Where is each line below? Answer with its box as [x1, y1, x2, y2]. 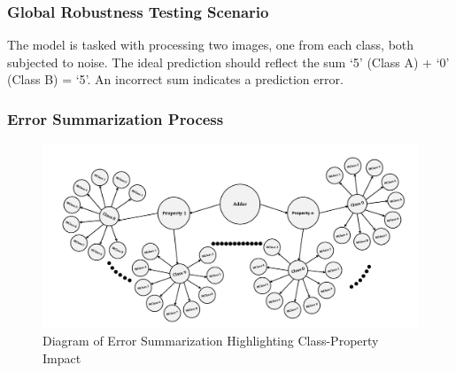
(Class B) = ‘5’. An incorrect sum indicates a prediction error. [7, 70, 344, 89]
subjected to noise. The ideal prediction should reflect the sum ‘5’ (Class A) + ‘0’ [7, 52, 450, 71]
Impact [43, 348, 81, 367]
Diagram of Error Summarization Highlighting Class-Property [43, 331, 379, 350]
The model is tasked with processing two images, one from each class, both [7, 35, 414, 54]
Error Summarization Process [7, 107, 224, 129]
